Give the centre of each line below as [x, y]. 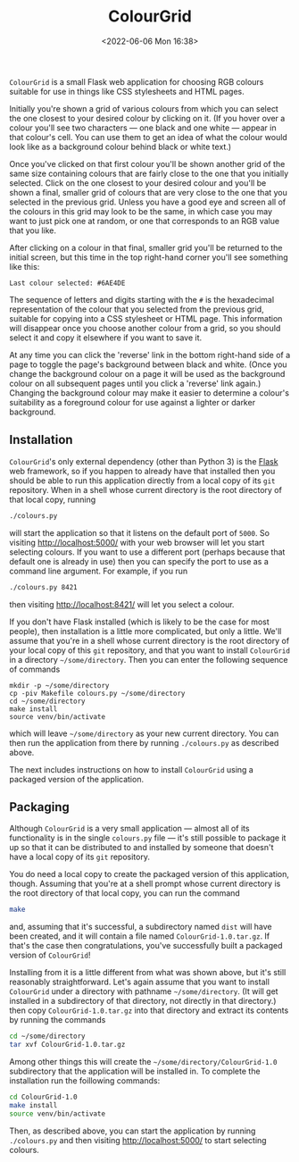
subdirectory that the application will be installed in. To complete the [135, 1071]
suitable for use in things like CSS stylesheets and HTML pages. [127, 91]
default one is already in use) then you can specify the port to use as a [139, 561]
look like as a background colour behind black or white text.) [120, 146]
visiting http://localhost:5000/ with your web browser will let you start [137, 542]
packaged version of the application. [77, 779]
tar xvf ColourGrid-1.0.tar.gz [67, 1045]
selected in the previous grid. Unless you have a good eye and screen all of [148, 202]
